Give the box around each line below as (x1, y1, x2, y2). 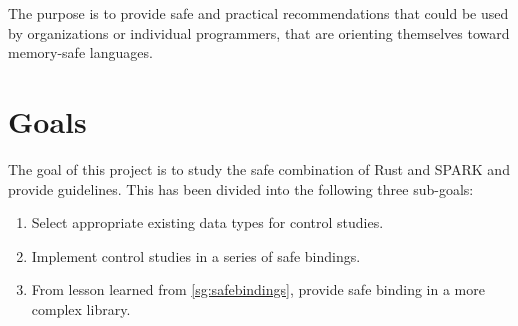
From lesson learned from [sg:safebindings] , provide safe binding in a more (31, 279, 485, 300)
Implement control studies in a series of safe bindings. (31, 245, 361, 266)
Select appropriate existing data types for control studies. (31, 212, 384, 233)
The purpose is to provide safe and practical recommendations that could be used (8, 3, 509, 23)
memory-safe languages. (8, 42, 153, 63)
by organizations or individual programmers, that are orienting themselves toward (8, 22, 510, 43)
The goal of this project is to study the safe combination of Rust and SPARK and (8, 158, 510, 179)
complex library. (31, 298, 131, 319)
